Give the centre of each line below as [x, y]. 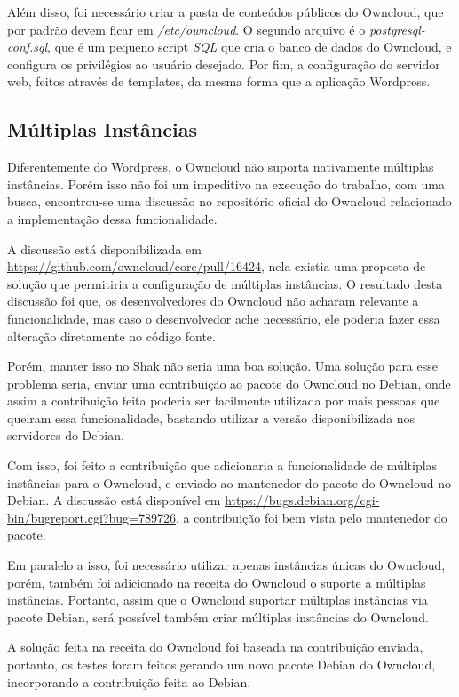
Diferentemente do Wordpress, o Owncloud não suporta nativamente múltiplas [221, 167]
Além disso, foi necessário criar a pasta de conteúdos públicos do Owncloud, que [226, 12]
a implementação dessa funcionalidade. [112, 218]
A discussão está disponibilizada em [104, 248]
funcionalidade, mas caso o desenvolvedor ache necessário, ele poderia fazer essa [224, 318]
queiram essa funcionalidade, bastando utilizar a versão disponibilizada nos [211, 417]
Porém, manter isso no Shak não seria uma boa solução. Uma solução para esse [223, 366]
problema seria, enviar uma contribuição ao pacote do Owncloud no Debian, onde [229, 383]
